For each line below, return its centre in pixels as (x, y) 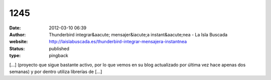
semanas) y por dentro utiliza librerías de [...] (56, 72)
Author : (18, 34)
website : (19, 42)
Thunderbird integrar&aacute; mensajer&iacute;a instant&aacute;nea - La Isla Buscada (138, 34)
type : (15, 56)
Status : (17, 48)
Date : (15, 28)
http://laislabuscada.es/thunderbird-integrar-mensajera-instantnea (118, 42)
